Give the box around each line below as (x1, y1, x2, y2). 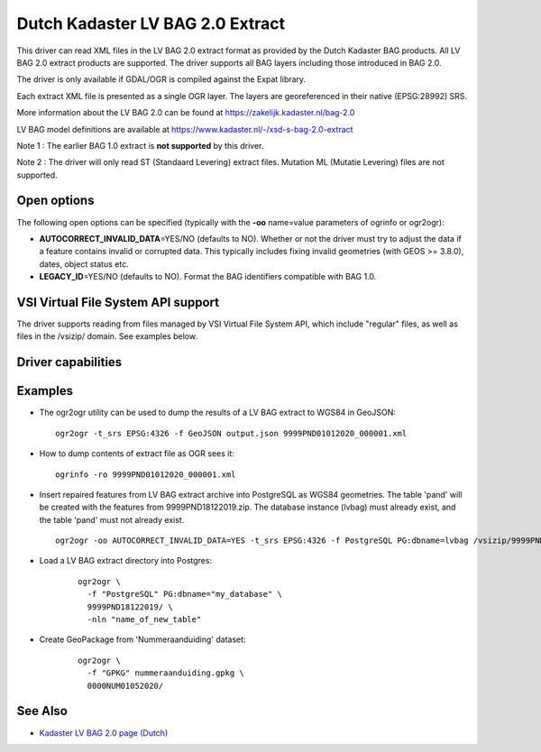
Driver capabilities (16, 354, 123, 370)
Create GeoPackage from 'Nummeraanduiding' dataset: (39, 634, 247, 645)
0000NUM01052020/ (87, 681, 164, 691)
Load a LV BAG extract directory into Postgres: (39, 555, 212, 566)
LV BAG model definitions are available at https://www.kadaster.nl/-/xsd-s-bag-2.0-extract (16, 124, 353, 134)
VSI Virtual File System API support (16, 294, 220, 310)
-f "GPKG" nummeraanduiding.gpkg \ (87, 668, 245, 678)
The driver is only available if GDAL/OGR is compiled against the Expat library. (16, 74, 307, 85)
